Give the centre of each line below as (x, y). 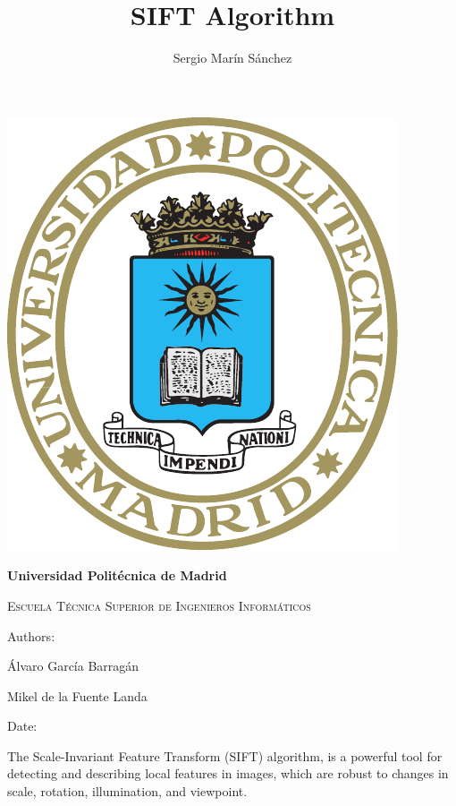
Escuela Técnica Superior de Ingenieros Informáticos (159, 605)
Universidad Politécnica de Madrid (117, 575)
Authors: (31, 635)
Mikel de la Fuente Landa (77, 695)
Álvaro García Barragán (73, 666)
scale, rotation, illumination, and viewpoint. (127, 791)
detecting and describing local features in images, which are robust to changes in (228, 773)
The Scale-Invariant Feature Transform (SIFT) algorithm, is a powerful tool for (225, 755)
